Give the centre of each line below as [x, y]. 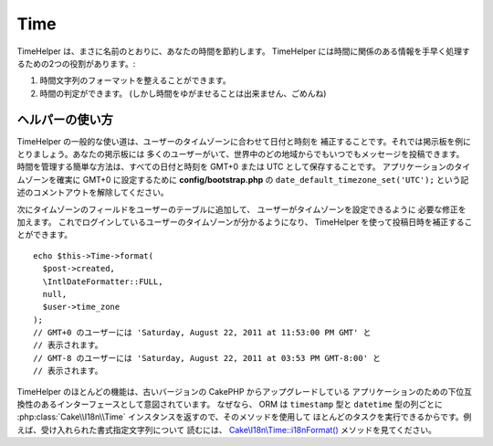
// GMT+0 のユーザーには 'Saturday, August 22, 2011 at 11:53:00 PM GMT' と [202, 333]
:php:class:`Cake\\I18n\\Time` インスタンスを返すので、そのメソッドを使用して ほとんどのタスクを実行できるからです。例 [244, 417]
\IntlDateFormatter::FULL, [103, 281]
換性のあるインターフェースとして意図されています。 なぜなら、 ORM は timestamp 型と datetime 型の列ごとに [230, 404]
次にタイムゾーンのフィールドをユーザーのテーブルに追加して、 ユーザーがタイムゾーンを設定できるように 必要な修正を [241, 209]
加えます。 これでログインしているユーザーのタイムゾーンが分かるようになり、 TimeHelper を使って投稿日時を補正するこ [245, 222]
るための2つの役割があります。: [76, 63]
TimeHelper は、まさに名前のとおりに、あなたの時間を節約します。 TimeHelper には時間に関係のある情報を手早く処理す [243, 51]
